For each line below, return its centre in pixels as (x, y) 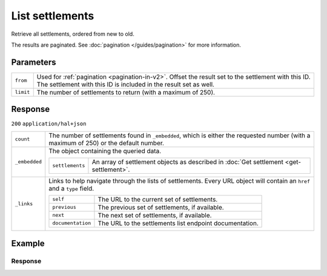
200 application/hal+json (49, 124)
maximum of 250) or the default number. (107, 143)
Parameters (34, 62)
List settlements (53, 16)
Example (28, 244)
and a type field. (71, 188)
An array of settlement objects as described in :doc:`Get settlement (188, 162)
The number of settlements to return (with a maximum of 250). (126, 92)
